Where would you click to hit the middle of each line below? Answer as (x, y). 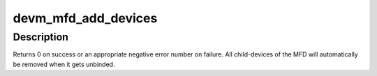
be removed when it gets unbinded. (64, 64)
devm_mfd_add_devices (85, 18)
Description (41, 37)
